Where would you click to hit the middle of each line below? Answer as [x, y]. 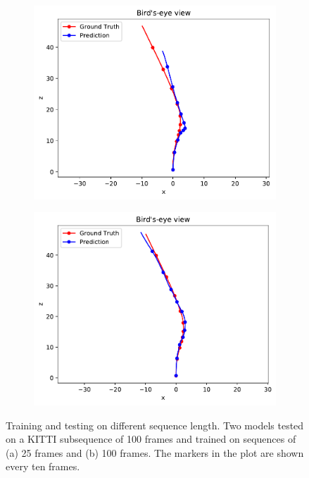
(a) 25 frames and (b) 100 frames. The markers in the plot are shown [155, 452]
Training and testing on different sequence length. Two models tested [155, 425]
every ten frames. [43, 466]
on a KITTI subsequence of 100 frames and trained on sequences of [151, 439]
